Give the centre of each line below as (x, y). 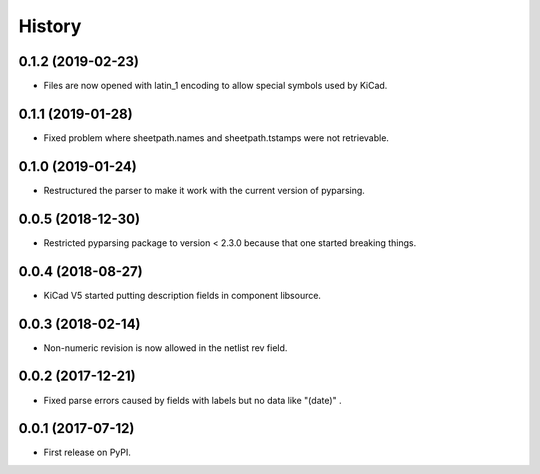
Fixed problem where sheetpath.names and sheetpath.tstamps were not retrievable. (216, 137)
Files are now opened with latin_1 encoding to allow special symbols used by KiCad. (215, 86)
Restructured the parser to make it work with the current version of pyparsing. (204, 190)
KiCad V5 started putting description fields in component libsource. (182, 295)
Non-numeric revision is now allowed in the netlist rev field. (165, 347)
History (50, 26)
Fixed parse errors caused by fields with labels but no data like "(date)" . (192, 400)
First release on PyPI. (87, 452)
